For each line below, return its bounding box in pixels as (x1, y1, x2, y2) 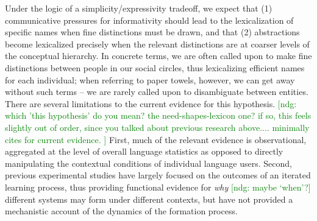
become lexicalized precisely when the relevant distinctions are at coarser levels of (5, 37, 310, 50)
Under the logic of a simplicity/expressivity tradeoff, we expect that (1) (5, 2, 272, 14)
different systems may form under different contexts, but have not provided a (5, 192, 293, 205)
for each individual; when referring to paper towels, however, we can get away (5, 73, 295, 86)
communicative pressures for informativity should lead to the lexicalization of (5, 13, 294, 26)
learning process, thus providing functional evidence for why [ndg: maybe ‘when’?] (5, 180, 311, 193)
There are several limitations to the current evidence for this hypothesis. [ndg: (5, 97, 297, 110)
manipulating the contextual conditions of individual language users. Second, (5, 156, 292, 169)
